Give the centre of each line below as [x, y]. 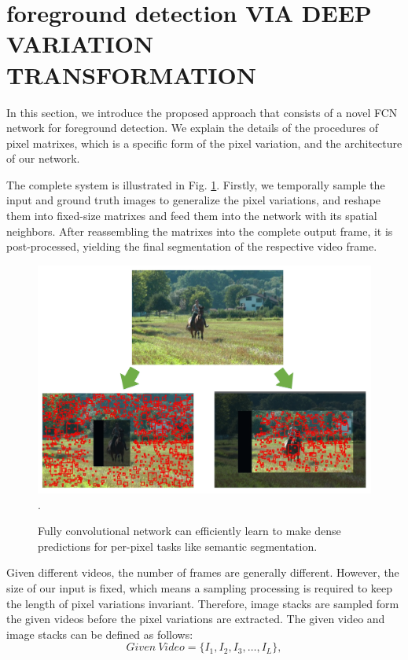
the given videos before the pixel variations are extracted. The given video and [196, 619]
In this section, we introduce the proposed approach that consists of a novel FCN [202, 112]
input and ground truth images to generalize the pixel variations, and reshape [194, 200]
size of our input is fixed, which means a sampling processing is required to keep [200, 588]
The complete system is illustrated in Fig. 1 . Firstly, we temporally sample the [196, 184]
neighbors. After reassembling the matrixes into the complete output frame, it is [200, 231]
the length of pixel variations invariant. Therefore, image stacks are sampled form [203, 603]
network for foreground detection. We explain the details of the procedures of [192, 128]
